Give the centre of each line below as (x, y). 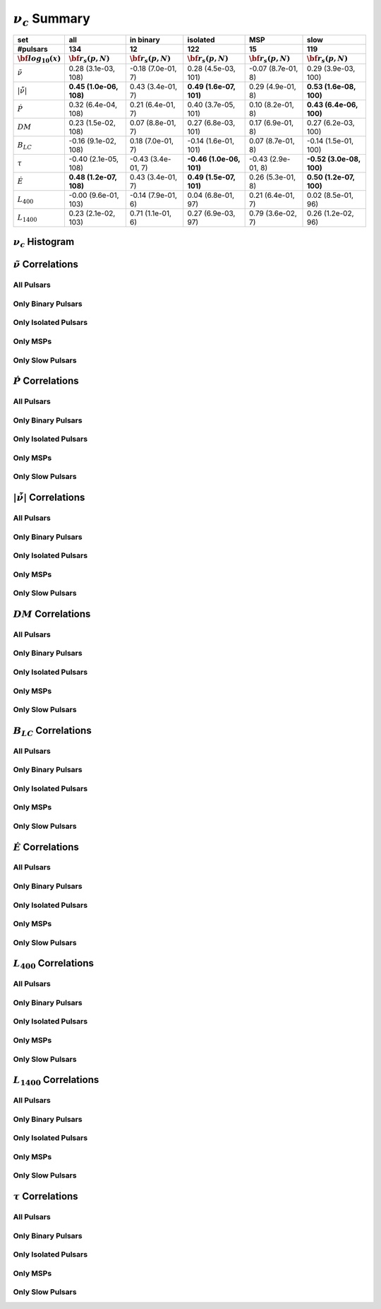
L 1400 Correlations (56, 1081)
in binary (145, 40)
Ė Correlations (46, 847)
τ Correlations (46, 1196)
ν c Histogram (44, 243)
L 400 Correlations (54, 964)
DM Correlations (52, 614)
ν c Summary (52, 19)
